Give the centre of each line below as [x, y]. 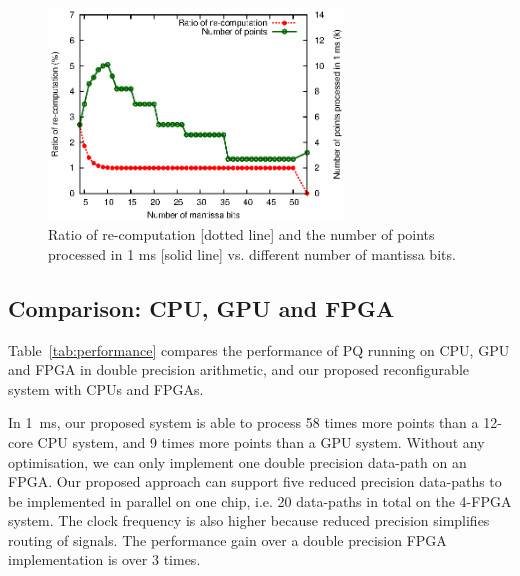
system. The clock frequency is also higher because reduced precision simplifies [249, 520]
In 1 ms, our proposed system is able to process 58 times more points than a [243, 422]
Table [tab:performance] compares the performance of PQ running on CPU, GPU [259, 349]
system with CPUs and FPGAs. [106, 388]
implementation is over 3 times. [104, 559]
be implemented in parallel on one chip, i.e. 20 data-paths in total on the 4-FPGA [260, 500]
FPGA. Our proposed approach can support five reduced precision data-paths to [255, 481]
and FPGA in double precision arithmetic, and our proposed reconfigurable [239, 369]
